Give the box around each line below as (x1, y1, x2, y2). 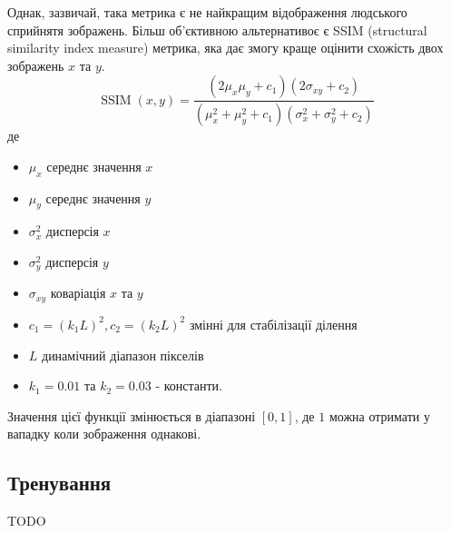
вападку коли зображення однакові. (7, 424, 201, 443)
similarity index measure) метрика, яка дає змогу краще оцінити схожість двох (7, 38, 444, 57)
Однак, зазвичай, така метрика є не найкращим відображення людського (7, 3, 407, 21)
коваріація (50, 283, 106, 302)
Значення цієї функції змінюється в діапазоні (7, 406, 256, 425)
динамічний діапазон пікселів (42, 345, 204, 364)
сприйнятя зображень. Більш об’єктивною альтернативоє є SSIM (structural (7, 20, 427, 39)
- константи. (155, 376, 222, 395)
